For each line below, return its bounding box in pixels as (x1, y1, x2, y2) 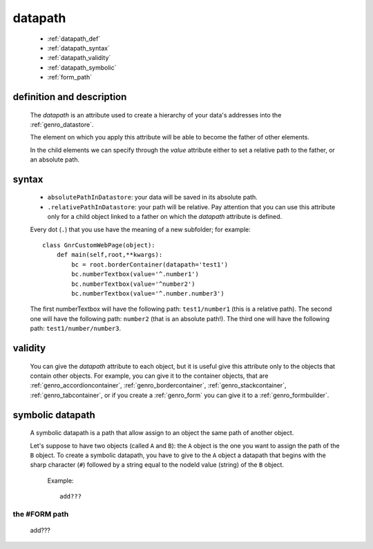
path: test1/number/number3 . (30, 325, 122, 333)
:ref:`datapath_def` (47, 35, 101, 43)
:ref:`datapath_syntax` (47, 44, 110, 52)
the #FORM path (12, 509, 69, 519)
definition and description (12, 90, 127, 103)
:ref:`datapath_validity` (47, 54, 111, 62)
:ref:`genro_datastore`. (30, 120, 94, 128)
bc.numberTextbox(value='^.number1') (71, 270, 200, 278)
